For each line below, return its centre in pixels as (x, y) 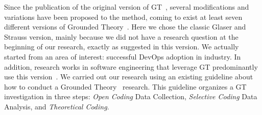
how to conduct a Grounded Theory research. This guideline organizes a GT (125, 86)
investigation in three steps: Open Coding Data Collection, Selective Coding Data (131, 96)
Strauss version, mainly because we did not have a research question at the (121, 36)
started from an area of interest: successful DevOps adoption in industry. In (123, 56)
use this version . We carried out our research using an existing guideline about (129, 77)
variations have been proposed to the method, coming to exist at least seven (123, 17)
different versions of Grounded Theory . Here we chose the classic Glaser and (125, 27)
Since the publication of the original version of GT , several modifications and (127, 7)
